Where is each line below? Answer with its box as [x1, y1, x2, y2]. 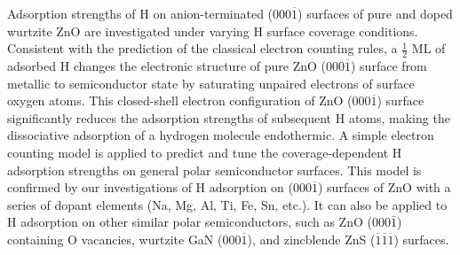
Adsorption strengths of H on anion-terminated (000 [7, 4, 292, 22]
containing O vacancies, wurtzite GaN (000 [7, 229, 242, 248]
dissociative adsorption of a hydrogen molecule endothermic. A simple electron [7, 126, 434, 144]
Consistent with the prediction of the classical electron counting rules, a [7, 39, 398, 58]
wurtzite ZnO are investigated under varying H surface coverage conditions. [7, 21, 418, 40]
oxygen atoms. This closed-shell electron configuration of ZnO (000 [7, 91, 371, 110]
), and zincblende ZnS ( [247, 229, 376, 248]
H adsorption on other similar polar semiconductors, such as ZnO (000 [7, 212, 391, 231]
